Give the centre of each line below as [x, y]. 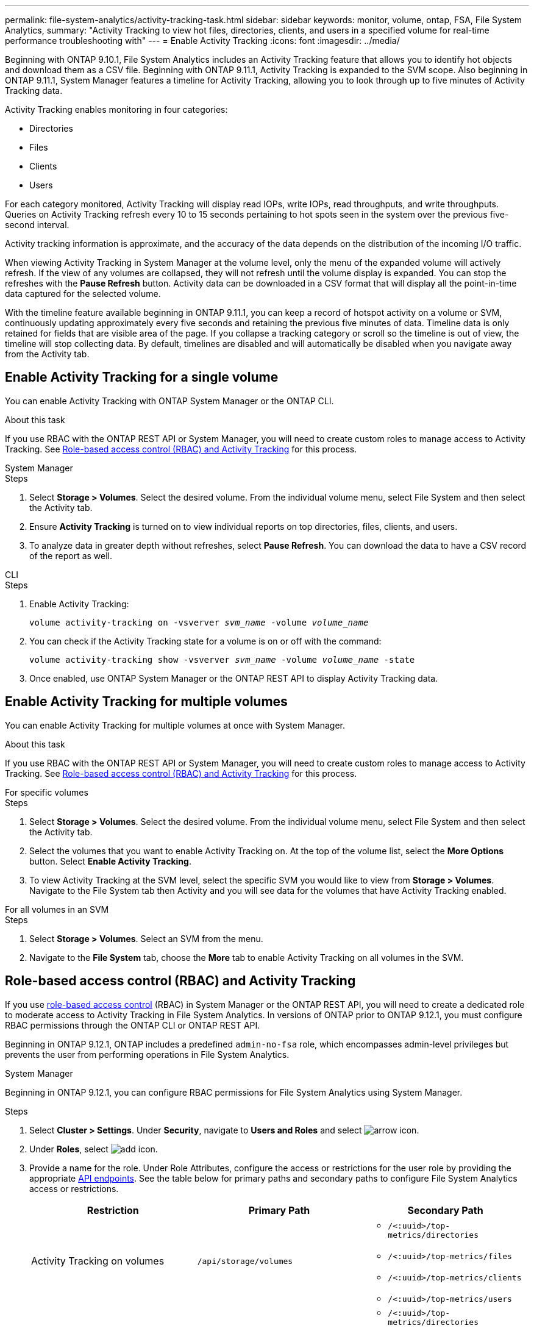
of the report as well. [71, 555]
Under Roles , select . [94, 1149]
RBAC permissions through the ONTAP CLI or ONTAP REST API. [133, 1025]
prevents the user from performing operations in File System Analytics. [147, 1054]
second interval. [37, 225]
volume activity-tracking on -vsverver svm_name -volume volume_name [199, 622]
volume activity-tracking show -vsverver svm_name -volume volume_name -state [222, 659]
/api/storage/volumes [245, 1261]
